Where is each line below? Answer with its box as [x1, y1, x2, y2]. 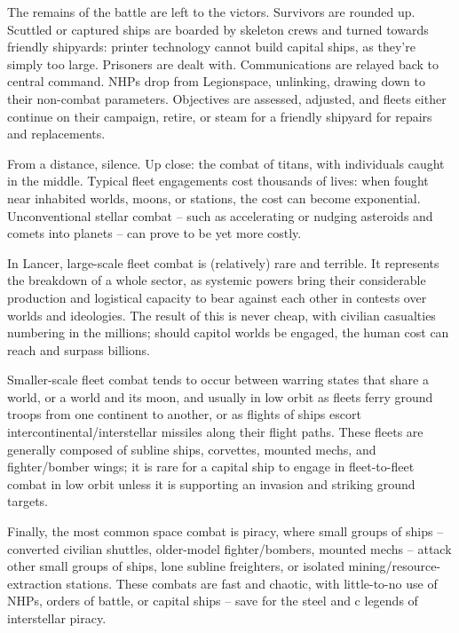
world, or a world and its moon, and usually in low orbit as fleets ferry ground [7, 387, 433, 406]
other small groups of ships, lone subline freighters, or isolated [7, 557, 344, 575]
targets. [7, 492, 49, 510]
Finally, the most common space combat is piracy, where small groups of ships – [7, 522, 444, 541]
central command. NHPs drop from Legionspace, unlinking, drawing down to [7, 72, 425, 91]
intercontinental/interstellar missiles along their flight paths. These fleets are [7, 423, 423, 441]
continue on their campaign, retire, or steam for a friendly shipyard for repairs [7, 107, 432, 125]
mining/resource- [348, 557, 441, 575]
